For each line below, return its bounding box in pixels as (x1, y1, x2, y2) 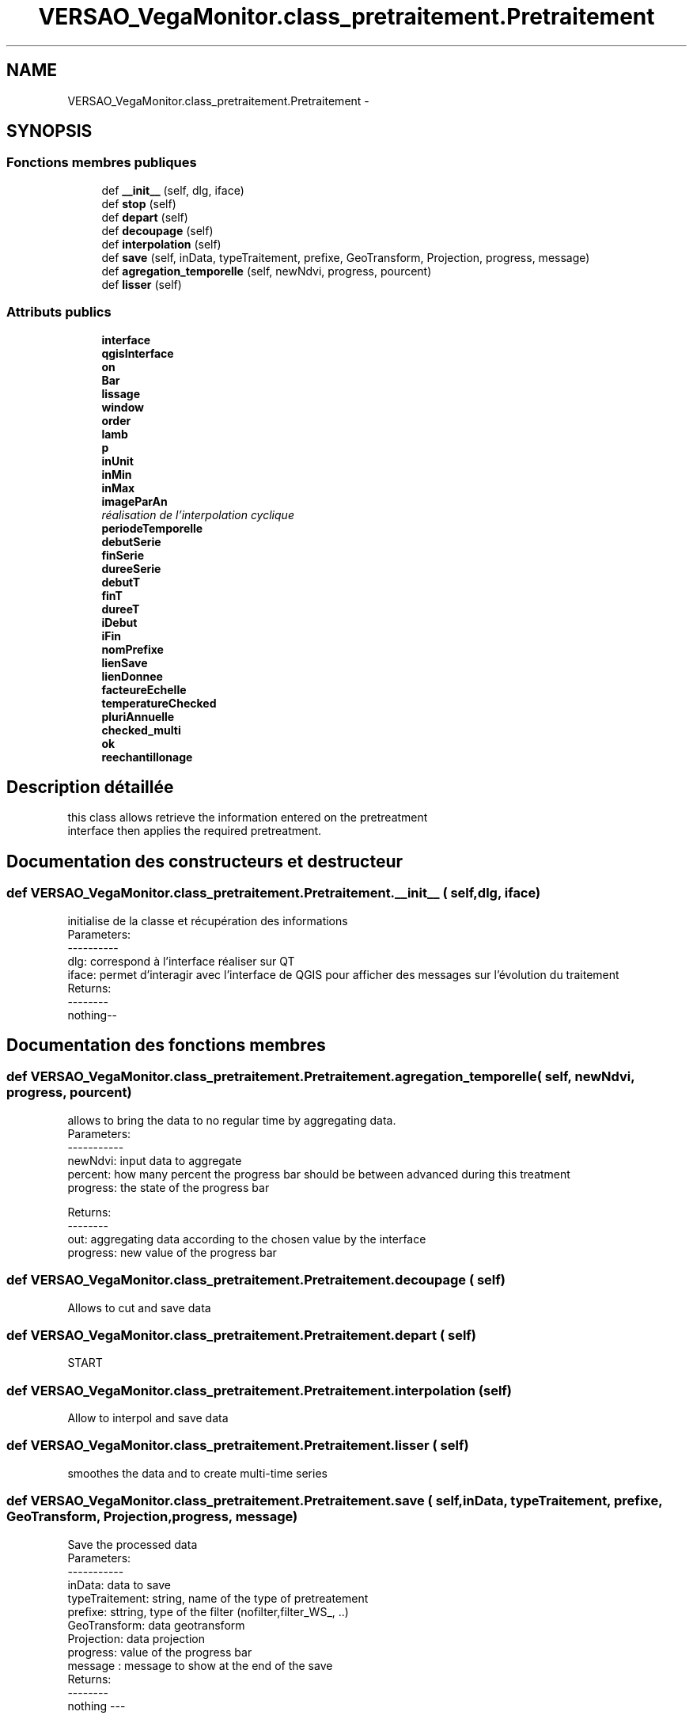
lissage (101, 386, 140, 400)
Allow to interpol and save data (67, 1411, 229, 1425)
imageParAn (101, 494, 168, 508)
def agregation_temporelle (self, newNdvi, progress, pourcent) (101, 264, 432, 278)
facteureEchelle (101, 682, 187, 696)
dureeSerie (101, 561, 161, 575)
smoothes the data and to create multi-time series (67, 1466, 328, 1480)
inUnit (101, 453, 134, 468)
